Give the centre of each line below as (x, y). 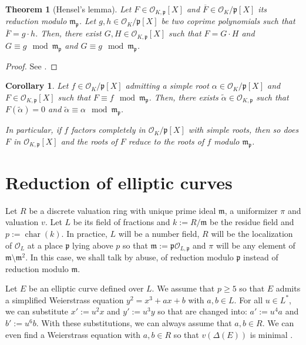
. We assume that (183, 288)
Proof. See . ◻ (31, 66)
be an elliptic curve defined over (86, 288)
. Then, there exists (184, 97)
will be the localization (252, 233)
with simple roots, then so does (243, 130)
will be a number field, (159, 233)
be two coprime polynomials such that (228, 21)
